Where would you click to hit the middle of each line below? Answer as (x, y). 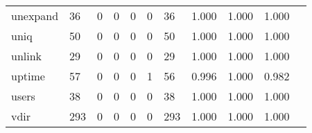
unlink (27, 56)
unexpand (35, 16)
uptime (28, 76)
